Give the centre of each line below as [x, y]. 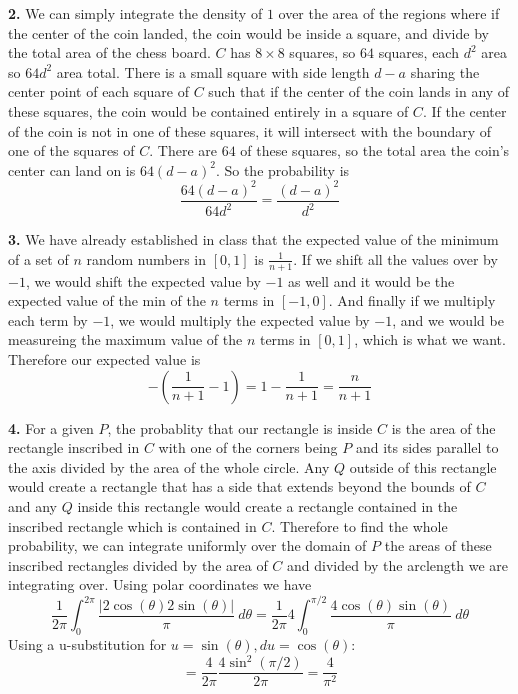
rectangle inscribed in [74, 447]
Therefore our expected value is [104, 359]
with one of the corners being [248, 447]
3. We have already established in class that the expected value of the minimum [253, 239]
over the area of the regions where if [389, 13]
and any [33, 506]
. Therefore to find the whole [359, 525]
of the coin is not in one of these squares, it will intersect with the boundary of [250, 130]
